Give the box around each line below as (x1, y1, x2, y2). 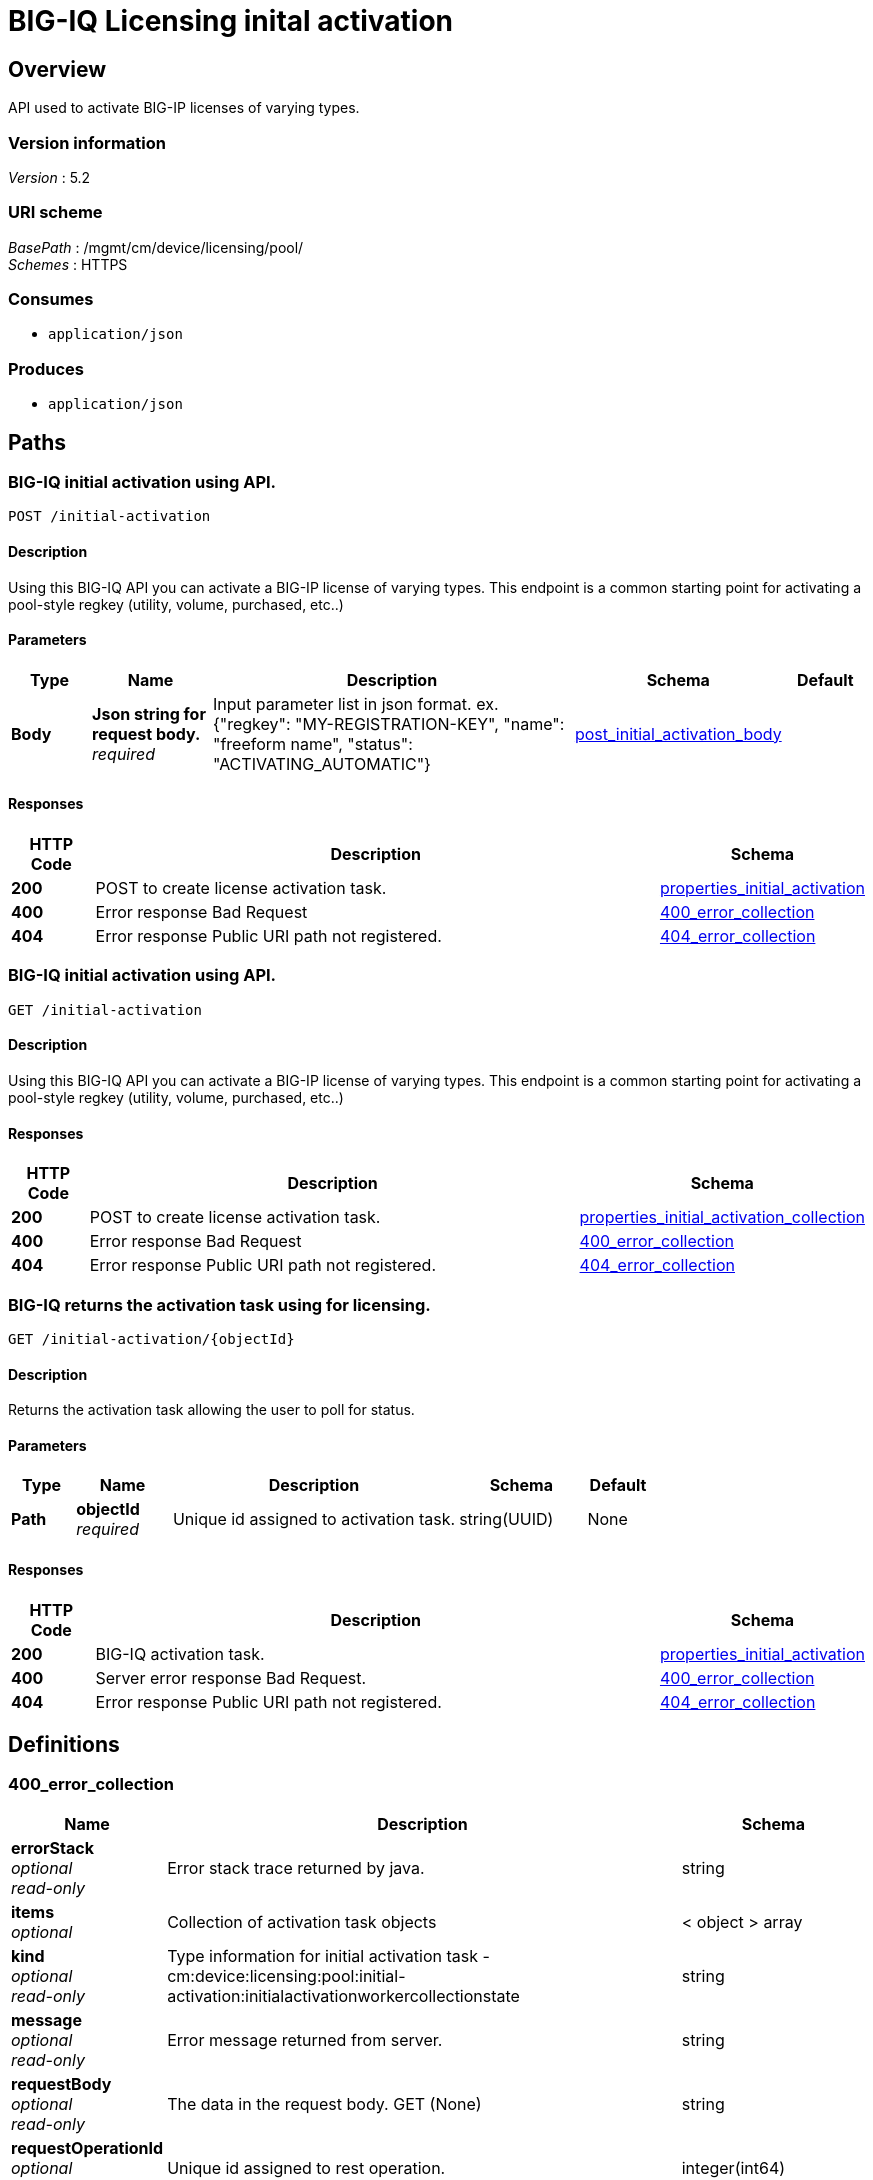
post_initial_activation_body (574, 723, 782, 744)
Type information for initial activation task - (167, 1945, 490, 1966)
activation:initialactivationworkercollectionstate (167, 1985, 520, 2006)
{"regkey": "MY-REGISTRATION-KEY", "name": (212, 713, 565, 734)
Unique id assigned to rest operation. (167, 2157, 446, 2178)
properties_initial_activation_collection (579, 1207, 865, 1228)
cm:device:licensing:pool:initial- (167, 1965, 406, 1986)
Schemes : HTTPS (8, 255, 128, 273)
